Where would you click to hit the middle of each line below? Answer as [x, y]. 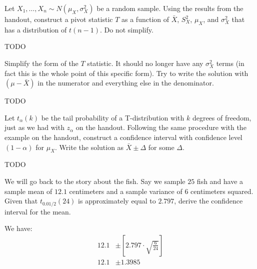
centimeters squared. [222, 191]
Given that [21, 201]
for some [161, 147]
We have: [18, 228]
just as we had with [34, 127]
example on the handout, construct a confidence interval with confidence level [123, 137]
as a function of [145, 19]
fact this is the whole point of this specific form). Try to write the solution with [126, 73]
